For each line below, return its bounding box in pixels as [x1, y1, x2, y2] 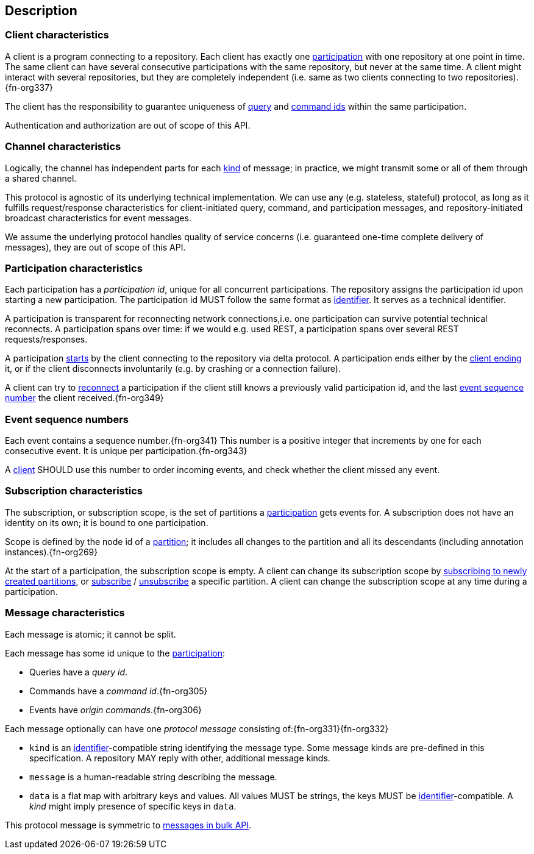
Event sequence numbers [5, 413, 129, 425]
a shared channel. [5, 173, 77, 183]
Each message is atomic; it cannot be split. [5, 628, 176, 639]
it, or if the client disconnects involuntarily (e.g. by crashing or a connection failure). [5, 363, 341, 374]
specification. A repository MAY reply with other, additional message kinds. [29, 752, 330, 763]
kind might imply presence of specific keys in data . [29, 800, 237, 811]
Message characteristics [5, 607, 125, 619]
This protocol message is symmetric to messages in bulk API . [5, 819, 252, 830]
